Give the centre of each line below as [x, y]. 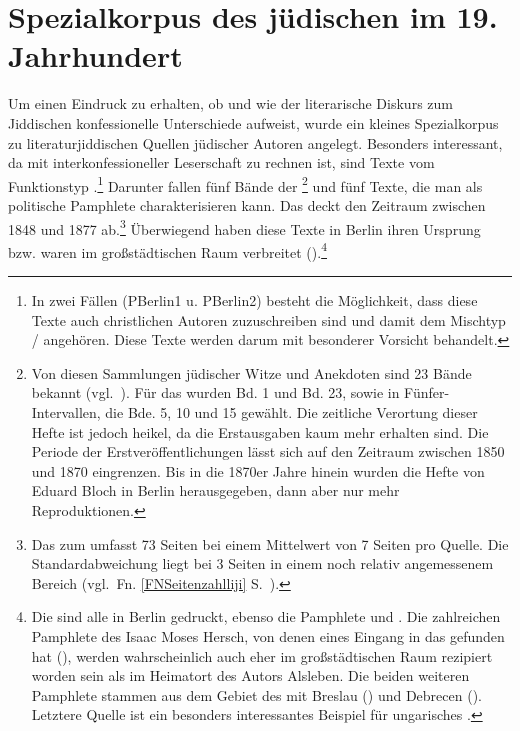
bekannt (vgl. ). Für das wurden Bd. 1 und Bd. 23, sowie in [215, 392]
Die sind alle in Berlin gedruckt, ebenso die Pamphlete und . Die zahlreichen [266, 616]
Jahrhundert [95, 55]
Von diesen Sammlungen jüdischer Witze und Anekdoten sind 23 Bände [251, 372]
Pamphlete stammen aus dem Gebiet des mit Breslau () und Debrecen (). [256, 694]
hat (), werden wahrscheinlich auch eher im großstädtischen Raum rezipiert [262, 655]
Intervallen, [66, 412]
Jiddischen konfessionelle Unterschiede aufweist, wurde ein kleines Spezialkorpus [253, 122]
